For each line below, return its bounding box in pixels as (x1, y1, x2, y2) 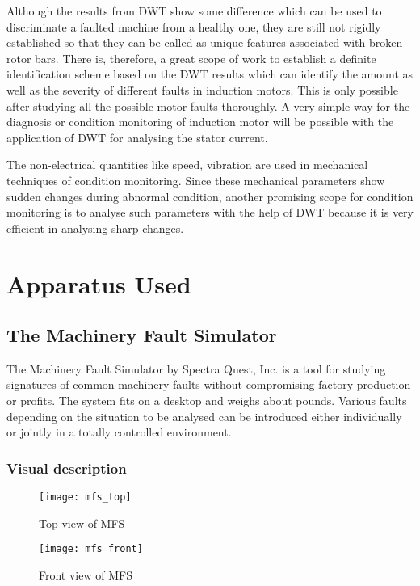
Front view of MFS (39, 566, 132, 583)
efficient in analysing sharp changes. (6, 219, 184, 236)
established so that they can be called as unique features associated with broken (6, 34, 403, 51)
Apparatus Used (6, 267, 191, 300)
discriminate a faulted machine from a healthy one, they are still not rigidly (6, 18, 381, 35)
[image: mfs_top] (39, 491, 132, 504)
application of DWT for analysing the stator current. (6, 129, 268, 145)
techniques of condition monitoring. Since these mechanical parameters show (6, 171, 385, 188)
